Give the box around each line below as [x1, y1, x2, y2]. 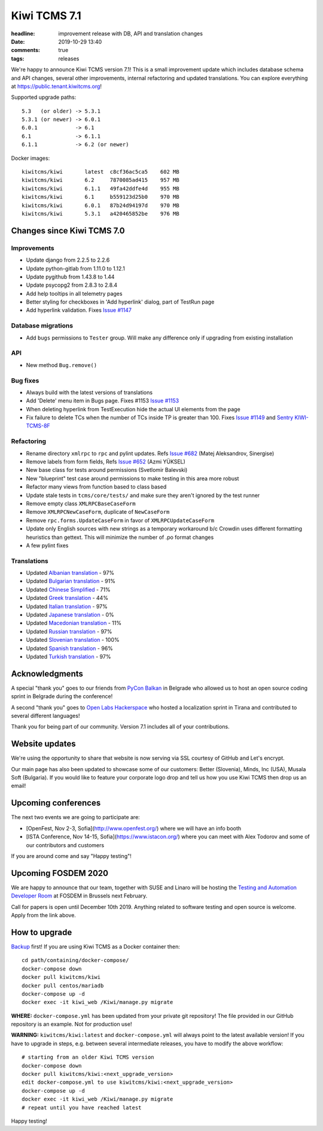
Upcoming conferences [11, 798, 101, 808]
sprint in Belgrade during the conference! [11, 693, 113, 700]
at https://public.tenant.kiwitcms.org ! [11, 83, 102, 90]
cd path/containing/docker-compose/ [22, 957, 129, 964]
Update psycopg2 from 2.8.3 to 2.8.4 [26, 281, 118, 289]
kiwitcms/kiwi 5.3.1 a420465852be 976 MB [22, 210, 179, 217]
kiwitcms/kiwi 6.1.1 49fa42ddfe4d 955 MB [22, 185, 179, 192]
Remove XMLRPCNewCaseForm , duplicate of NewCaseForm [26, 508, 170, 516]
